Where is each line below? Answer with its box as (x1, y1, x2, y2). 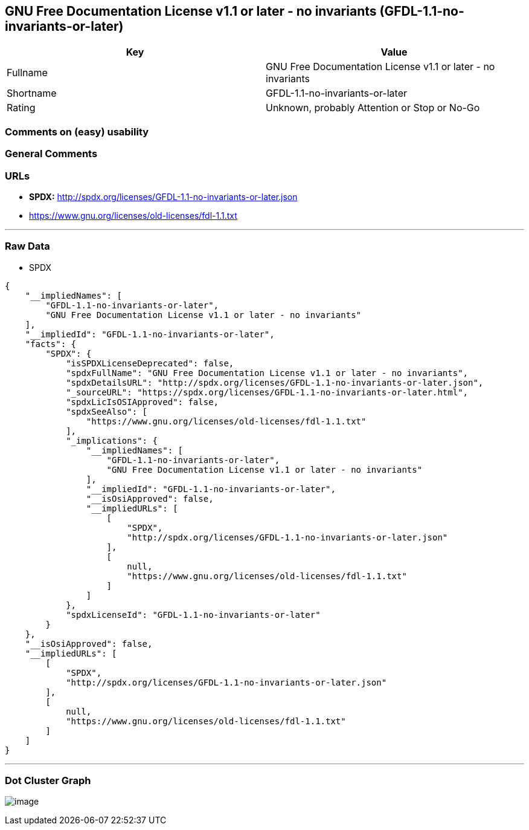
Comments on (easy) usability (5, 125, 149, 138)
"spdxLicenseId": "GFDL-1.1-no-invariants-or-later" (66, 609, 321, 620)
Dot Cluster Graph (5, 774, 91, 787)
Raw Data (5, 240, 50, 253)
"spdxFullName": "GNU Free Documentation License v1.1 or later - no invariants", (66, 368, 469, 378)
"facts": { (25, 339, 77, 349)
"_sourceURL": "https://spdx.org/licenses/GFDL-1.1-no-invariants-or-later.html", (66, 387, 469, 397)
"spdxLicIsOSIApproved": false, (66, 397, 219, 407)
